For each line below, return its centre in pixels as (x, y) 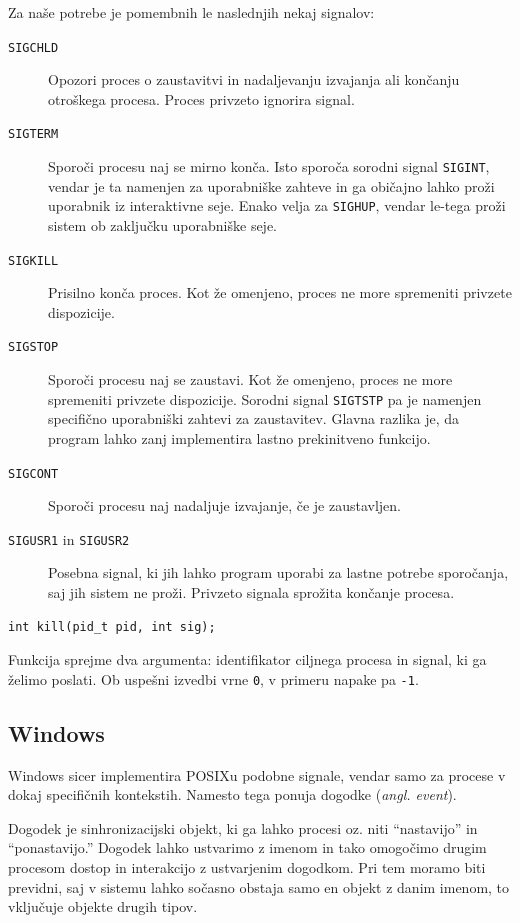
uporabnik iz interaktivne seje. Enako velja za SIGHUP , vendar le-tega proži (277, 205)
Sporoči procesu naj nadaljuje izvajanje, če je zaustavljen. (224, 505)
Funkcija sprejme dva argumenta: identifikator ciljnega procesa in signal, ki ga (247, 659)
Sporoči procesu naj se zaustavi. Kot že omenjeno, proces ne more (250, 379)
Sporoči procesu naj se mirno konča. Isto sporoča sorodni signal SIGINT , (269, 166)
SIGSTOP (33, 347)
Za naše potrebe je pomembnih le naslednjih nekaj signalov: (191, 12)
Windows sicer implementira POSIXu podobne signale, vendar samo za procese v (257, 774)
